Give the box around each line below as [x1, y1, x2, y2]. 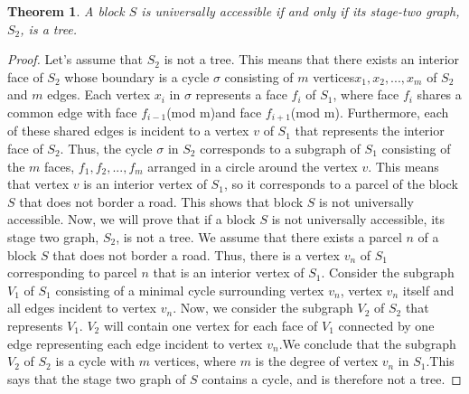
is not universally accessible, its [271, 210, 445, 229]
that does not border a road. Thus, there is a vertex [52, 245, 340, 264]
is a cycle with [55, 352, 135, 371]
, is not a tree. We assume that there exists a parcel [116, 227, 402, 246]
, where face [333, 85, 399, 104]
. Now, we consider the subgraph [173, 298, 353, 317]
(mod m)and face [166, 102, 262, 121]
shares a [417, 85, 462, 104]
